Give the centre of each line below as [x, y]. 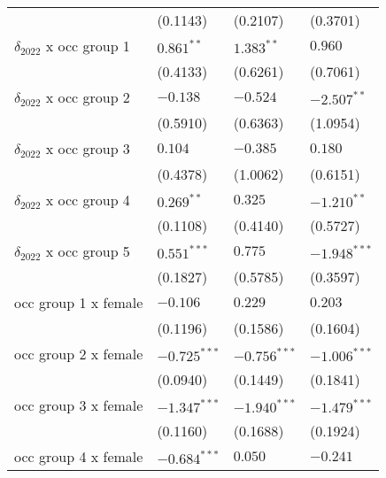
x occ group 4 [88, 200]
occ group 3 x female [79, 405]
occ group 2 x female [79, 354]
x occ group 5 [88, 251]
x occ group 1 [88, 46]
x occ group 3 [88, 148]
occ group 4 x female [79, 456]
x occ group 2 [88, 97]
